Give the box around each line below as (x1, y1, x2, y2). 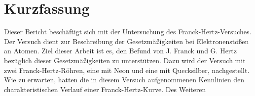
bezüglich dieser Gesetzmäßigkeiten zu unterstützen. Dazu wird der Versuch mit (4, 55, 246, 65)
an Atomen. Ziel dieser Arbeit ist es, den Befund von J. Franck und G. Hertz (4, 46, 237, 56)
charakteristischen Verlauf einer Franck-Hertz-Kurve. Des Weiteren (4, 84, 206, 94)
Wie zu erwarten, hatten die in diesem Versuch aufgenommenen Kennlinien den (4, 74, 245, 85)
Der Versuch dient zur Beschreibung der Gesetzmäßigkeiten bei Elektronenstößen (4, 36, 249, 46)
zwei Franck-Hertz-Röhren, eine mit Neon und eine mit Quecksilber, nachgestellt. (4, 65, 250, 75)
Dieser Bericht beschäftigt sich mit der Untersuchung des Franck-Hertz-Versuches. (4, 26, 252, 37)
